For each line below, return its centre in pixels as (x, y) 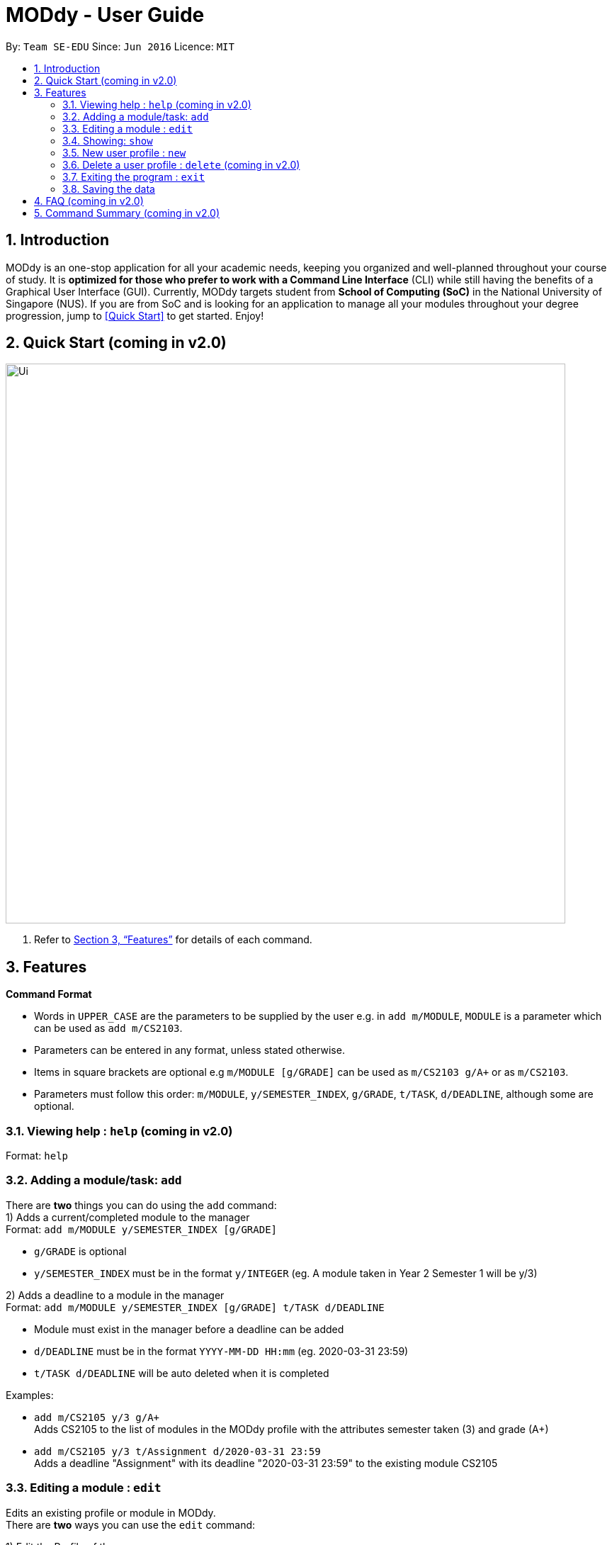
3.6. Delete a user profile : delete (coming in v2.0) (181, 164)
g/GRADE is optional (80, 1251)
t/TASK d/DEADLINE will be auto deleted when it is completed (182, 1373)
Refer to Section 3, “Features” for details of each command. (173, 940)
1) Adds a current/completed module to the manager (128, 1217)
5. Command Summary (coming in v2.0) (127, 213)
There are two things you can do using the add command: (141, 1205)
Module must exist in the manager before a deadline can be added (189, 1329)
